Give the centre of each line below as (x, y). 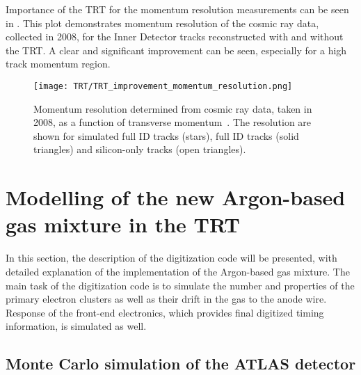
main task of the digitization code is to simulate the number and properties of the (180, 285)
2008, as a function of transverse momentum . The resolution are (173, 122)
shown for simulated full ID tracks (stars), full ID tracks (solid (166, 135)
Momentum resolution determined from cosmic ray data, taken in (173, 108)
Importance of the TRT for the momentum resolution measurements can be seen (177, 9)
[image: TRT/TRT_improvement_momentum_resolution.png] (163, 86)
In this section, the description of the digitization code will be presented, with (171, 258)
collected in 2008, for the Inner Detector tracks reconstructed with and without (175, 37)
